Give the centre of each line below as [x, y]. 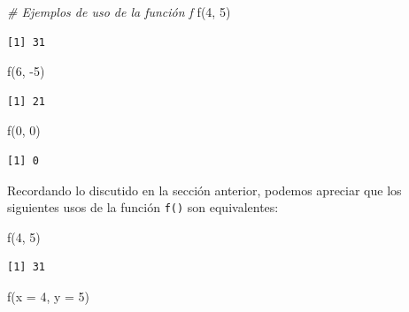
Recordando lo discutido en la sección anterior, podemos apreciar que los [204, 190]
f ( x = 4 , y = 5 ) [49, 296]
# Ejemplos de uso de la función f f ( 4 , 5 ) [119, 11]
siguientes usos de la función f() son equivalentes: [143, 207]
